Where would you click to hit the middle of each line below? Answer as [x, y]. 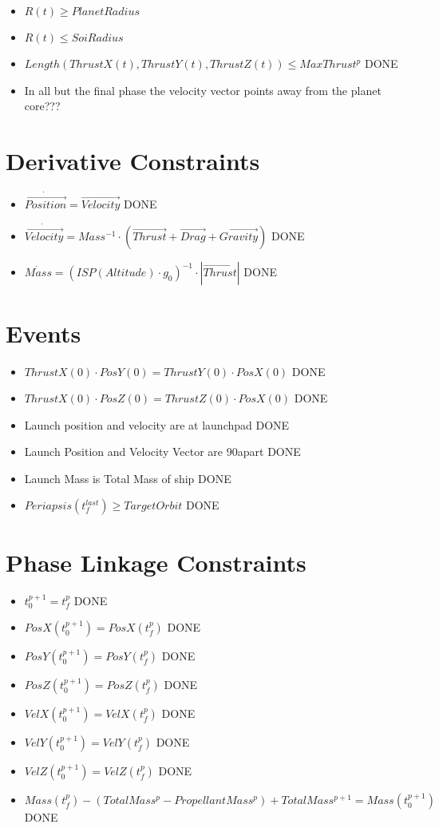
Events [44, 333]
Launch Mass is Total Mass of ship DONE [128, 478]
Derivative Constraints [133, 160]
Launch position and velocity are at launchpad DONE [157, 424]
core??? [42, 106]
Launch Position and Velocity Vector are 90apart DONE [162, 452]
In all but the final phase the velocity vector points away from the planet [203, 90]
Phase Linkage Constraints [156, 562]
